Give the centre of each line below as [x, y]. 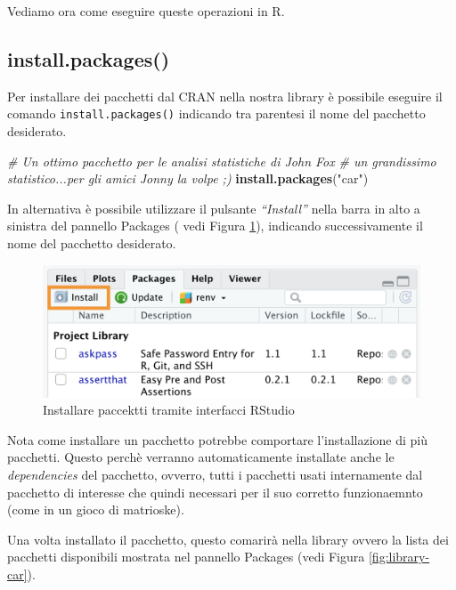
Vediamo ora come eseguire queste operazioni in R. [146, 11]
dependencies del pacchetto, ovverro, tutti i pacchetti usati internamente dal [215, 475]
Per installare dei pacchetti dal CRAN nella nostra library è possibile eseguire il [225, 96]
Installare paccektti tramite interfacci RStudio [169, 410]
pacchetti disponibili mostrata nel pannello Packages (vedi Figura [186, 557]
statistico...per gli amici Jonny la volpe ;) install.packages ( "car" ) [188, 178]
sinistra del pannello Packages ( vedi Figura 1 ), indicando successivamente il [215, 226]
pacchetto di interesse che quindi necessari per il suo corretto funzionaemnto [215, 492]
